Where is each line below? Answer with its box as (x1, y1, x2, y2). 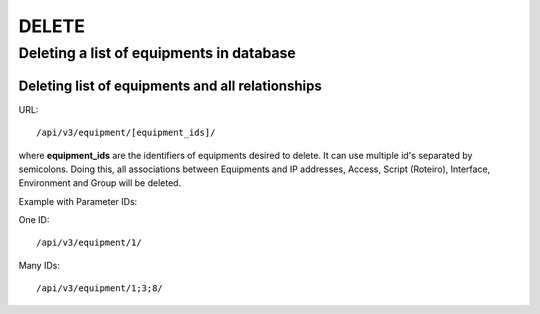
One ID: (18, 214, 50, 226)
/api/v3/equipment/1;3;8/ (36, 283, 164, 294)
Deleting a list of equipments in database (18, 44, 297, 62)
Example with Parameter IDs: (18, 195, 138, 207)
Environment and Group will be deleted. (18, 177, 182, 189)
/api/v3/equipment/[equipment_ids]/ (36, 127, 216, 139)
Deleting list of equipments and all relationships (18, 77, 322, 94)
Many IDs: (18, 259, 60, 271)
